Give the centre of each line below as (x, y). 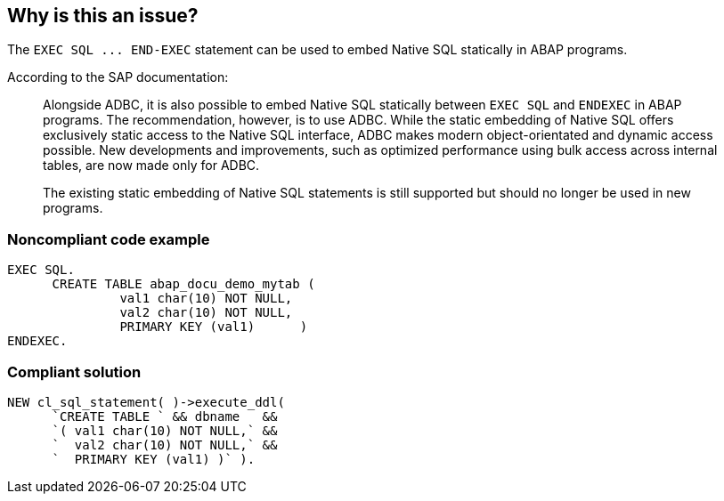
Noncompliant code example (109, 239)
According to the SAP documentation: (118, 77)
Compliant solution (74, 372)
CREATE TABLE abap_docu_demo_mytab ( (183, 284)
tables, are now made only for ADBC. (151, 166)
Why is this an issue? (103, 16)
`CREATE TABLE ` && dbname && (165, 416)
